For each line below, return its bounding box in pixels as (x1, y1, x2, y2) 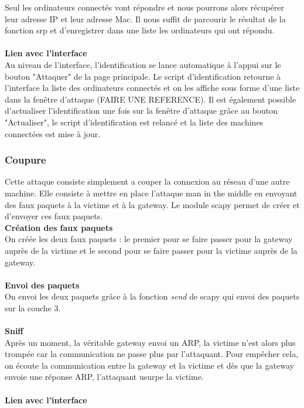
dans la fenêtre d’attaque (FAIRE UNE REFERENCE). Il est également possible (5, 93, 296, 105)
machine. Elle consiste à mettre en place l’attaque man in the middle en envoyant (5, 186, 298, 199)
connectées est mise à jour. (5, 127, 101, 140)
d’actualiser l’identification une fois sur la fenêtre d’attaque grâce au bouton (5, 104, 278, 117)
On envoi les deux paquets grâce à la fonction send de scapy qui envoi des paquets (5, 290, 300, 302)
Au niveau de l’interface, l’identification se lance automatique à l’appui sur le (5, 58, 281, 70)
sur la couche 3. (5, 301, 61, 314)
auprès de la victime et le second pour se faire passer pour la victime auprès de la (5, 244, 298, 256)
